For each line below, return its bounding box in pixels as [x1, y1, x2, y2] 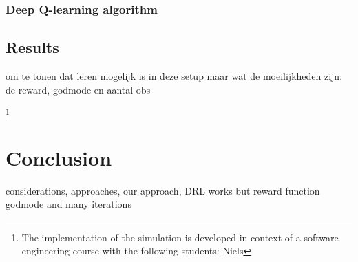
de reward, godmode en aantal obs [6, 82, 151, 96]
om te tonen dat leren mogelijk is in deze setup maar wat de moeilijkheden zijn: [6, 69, 343, 83]
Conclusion [6, 143, 112, 171]
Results [6, 36, 59, 58]
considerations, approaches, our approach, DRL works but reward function [6, 183, 320, 197]
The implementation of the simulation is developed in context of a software [21, 230, 339, 244]
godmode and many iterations [6, 197, 131, 211]
